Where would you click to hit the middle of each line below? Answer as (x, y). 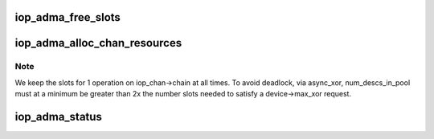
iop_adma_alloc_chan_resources (98, 43)
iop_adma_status (58, 117)
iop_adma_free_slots (68, 17)
